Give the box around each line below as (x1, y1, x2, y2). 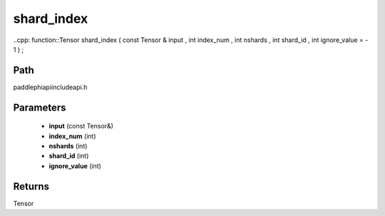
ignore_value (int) (48, 161, 101, 170)
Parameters (13, 101, 66, 113)
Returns (13, 180, 50, 192)
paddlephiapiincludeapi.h (13, 83, 88, 91)
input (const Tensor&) (48, 122, 114, 130)
